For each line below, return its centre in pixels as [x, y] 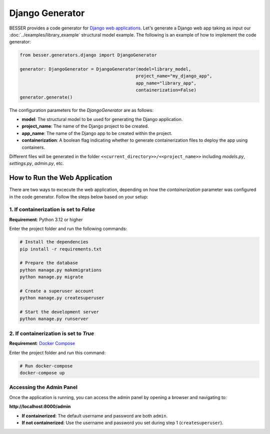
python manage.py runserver [54, 319]
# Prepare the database [49, 263]
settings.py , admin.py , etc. [37, 163]
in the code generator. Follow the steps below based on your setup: [79, 196]
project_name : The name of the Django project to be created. [85, 126]
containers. [33, 147]
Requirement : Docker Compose [42, 343]
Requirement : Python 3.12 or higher [46, 219]
